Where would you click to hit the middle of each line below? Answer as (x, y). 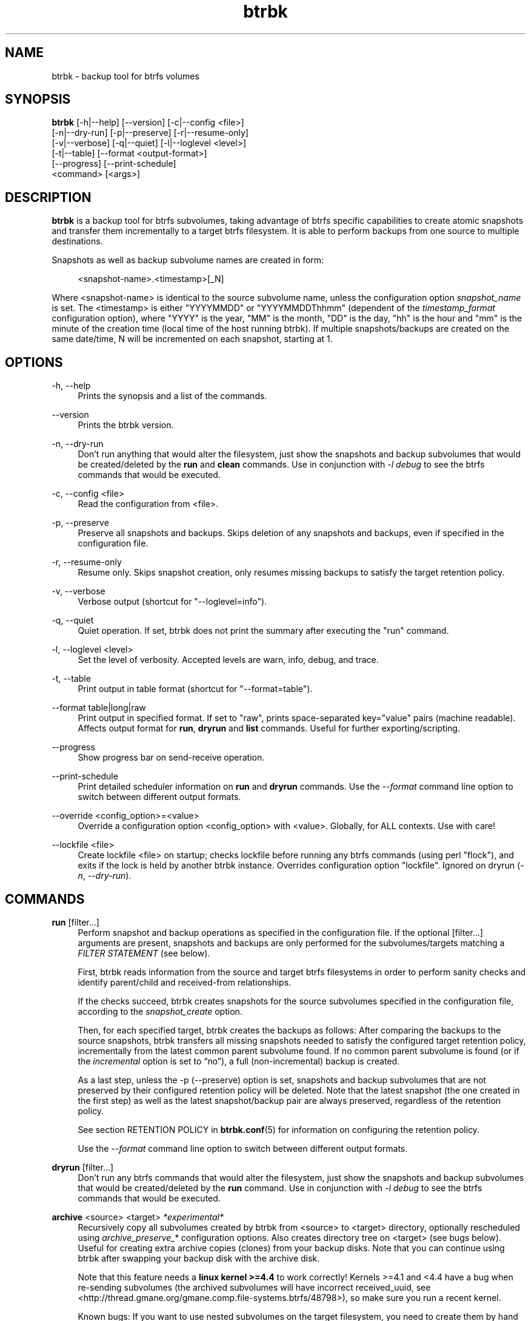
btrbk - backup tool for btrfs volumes (125, 76)
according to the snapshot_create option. (160, 1011)
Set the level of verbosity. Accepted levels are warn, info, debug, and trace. (228, 660)
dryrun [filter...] (83, 1167)
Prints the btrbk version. (126, 425)
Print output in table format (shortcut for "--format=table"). (195, 689)
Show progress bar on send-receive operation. (171, 758)
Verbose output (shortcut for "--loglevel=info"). (172, 602)
